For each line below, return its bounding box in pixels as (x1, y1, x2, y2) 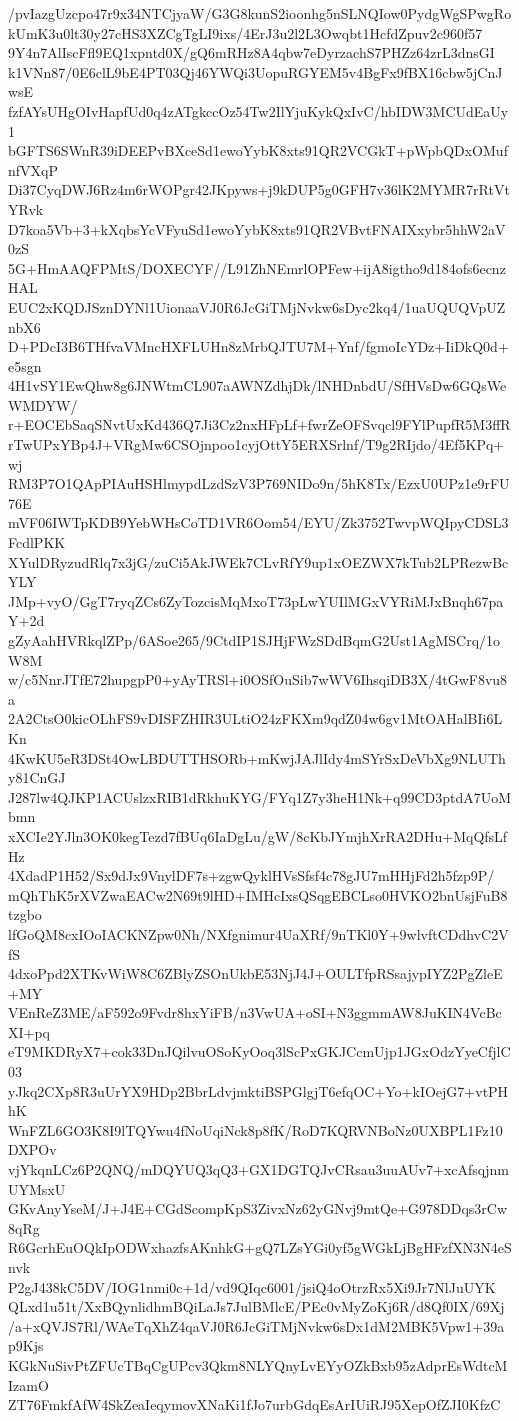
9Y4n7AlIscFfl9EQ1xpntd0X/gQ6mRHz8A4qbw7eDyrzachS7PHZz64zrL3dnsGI (8, 42, 495, 63)
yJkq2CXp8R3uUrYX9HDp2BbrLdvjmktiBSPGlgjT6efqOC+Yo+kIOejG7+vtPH (8, 1080, 509, 1101)
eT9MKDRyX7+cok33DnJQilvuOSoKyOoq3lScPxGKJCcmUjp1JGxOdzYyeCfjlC (8, 1041, 511, 1062)
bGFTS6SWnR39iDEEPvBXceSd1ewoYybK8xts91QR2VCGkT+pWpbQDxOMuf (8, 140, 508, 161)
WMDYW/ (8, 394, 78, 415)
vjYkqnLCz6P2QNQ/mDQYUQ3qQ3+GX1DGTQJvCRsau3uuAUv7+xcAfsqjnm (8, 1159, 509, 1180)
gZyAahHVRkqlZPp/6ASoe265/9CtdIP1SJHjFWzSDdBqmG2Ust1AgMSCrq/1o (8, 630, 501, 650)
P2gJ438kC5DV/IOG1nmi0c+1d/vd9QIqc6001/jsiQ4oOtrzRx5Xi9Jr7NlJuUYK (8, 1276, 496, 1297)
